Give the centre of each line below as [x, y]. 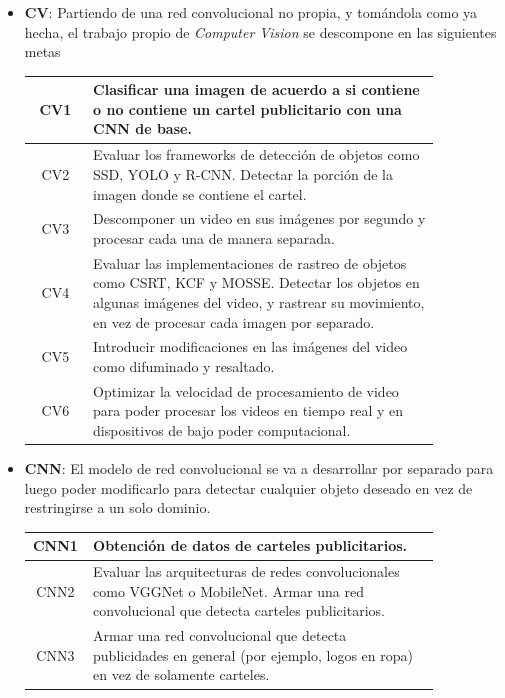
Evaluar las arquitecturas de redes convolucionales [246, 571]
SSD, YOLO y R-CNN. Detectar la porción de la [243, 173]
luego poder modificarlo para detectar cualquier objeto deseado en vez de [248, 487]
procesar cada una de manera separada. [214, 237]
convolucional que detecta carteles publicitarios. [239, 610]
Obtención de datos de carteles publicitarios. [250, 545]
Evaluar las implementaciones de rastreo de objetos [250, 262]
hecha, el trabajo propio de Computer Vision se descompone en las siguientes [260, 31]
